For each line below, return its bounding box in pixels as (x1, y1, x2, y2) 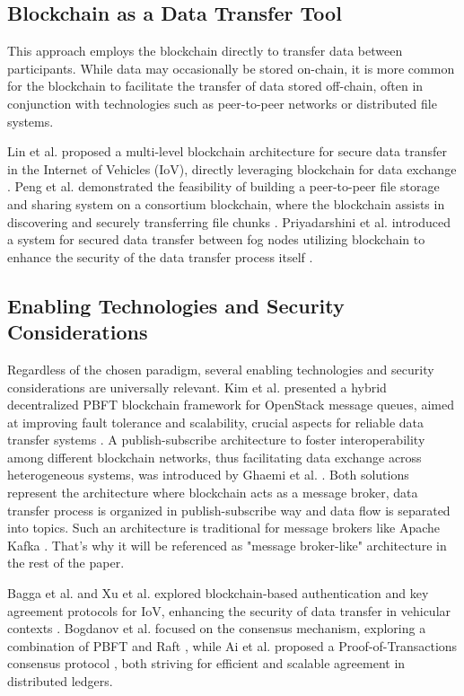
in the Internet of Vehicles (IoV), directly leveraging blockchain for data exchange (7, 159, 457, 178)
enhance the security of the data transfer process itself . (7, 247, 313, 266)
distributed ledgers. (7, 672, 113, 691)
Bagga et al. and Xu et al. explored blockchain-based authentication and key (7, 584, 429, 603)
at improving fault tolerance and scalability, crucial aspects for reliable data (7, 412, 425, 431)
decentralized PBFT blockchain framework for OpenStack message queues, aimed (7, 395, 454, 414)
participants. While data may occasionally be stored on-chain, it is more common (7, 58, 455, 77)
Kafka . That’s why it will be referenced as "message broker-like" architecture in (7, 535, 447, 554)
